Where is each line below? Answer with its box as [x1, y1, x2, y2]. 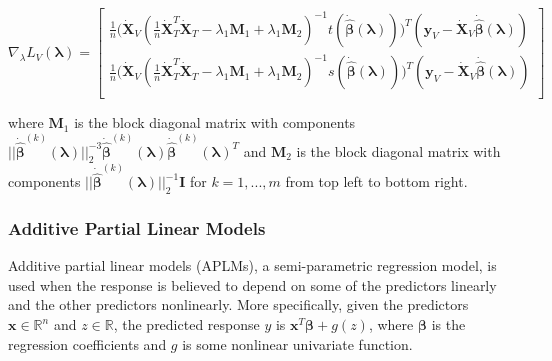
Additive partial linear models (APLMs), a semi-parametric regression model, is [8, 255, 497, 276]
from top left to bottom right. [285, 171, 468, 192]
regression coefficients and [8, 333, 167, 354]
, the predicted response [113, 314, 260, 335]
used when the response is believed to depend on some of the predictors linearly [8, 274, 497, 295]
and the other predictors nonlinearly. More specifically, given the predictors [8, 294, 469, 315]
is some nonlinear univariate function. [182, 333, 413, 354]
